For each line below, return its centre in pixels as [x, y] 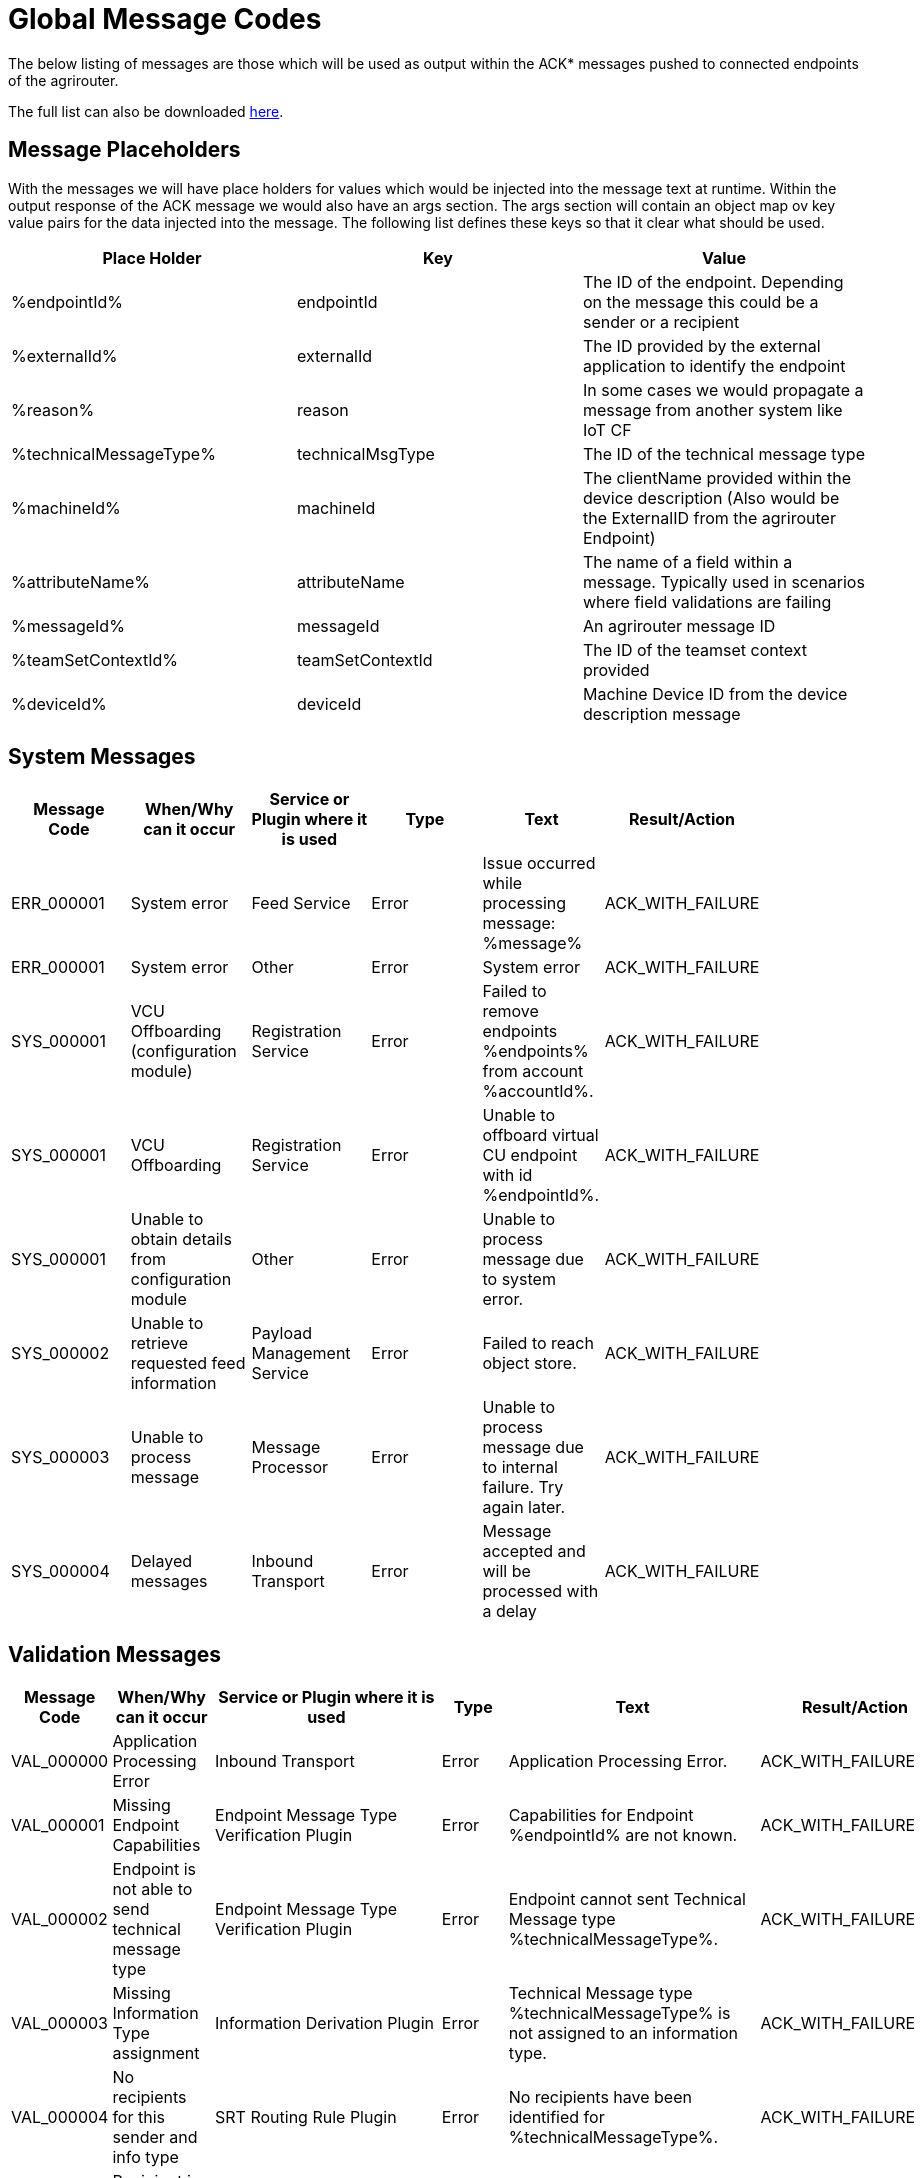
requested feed [188, 1363]
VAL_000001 [58, 1825]
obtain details [181, 1239]
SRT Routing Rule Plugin [306, 2117]
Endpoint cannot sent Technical [627, 1899]
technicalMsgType [365, 453]
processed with [540, 1591]
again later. [523, 1507]
